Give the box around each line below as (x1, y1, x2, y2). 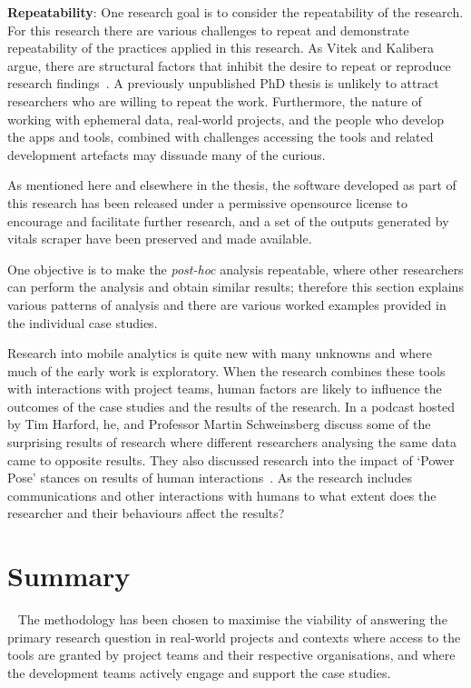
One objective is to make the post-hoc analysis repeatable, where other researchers (7, 259, 464, 278)
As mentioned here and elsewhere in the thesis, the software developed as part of (7, 175, 456, 194)
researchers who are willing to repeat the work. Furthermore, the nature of (7, 91, 422, 110)
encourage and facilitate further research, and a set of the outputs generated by (7, 211, 449, 230)
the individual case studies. (7, 313, 158, 332)
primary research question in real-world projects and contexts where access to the (7, 627, 461, 646)
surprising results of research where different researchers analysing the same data (7, 433, 456, 452)
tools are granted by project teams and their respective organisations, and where (7, 645, 456, 664)
